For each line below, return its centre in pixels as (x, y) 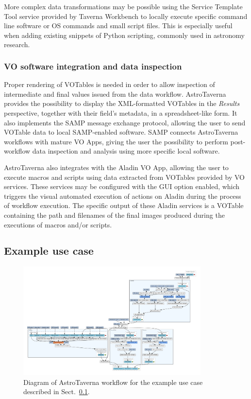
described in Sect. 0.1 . (57, 391)
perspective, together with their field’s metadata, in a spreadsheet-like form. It (121, 113)
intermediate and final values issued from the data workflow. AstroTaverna (115, 94)
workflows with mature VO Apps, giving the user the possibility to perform (116, 141)
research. (17, 44)
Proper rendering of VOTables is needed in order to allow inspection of (109, 84)
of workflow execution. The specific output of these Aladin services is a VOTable (124, 205)
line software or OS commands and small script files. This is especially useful (118, 26)
